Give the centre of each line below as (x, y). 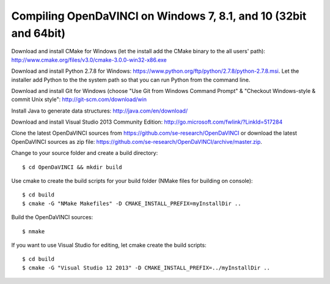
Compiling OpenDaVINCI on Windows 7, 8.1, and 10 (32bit (159, 16)
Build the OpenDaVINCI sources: (52, 217)
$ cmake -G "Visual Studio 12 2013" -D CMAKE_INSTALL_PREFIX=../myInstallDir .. (146, 267)
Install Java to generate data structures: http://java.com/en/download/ (100, 111)
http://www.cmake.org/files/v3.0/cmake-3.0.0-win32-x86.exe (89, 60)
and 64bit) (38, 33)
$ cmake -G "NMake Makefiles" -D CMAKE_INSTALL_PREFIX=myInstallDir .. (132, 203)
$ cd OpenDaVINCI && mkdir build (72, 167)
